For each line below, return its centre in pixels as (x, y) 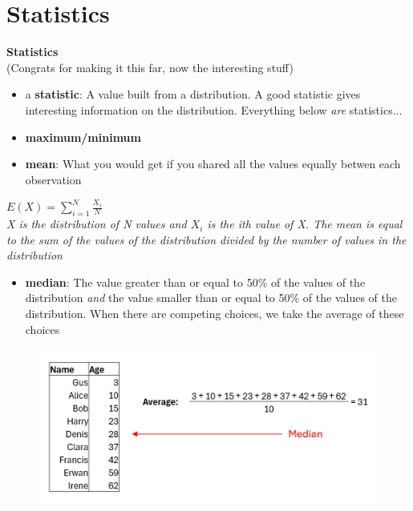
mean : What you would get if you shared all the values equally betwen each (213, 164)
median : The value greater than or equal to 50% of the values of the (195, 282)
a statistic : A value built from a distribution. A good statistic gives (193, 94)
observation (53, 179)
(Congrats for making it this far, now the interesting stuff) (150, 67)
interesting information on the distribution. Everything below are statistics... (214, 109)
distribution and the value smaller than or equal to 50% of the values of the (211, 298)
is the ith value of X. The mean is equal (305, 224)
